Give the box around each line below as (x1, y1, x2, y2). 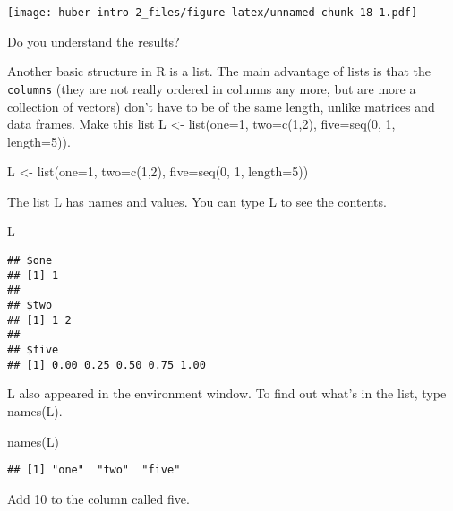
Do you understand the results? (7, 31, 180, 50)
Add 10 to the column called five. (7, 489, 190, 507)
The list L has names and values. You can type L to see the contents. (7, 192, 387, 210)
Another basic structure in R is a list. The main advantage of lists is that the (7, 62, 431, 81)
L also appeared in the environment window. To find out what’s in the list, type (7, 384, 447, 403)
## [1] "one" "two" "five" (7, 464, 181, 477)
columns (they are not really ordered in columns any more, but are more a (7, 79, 416, 98)
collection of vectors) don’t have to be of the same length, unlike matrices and (7, 97, 435, 115)
